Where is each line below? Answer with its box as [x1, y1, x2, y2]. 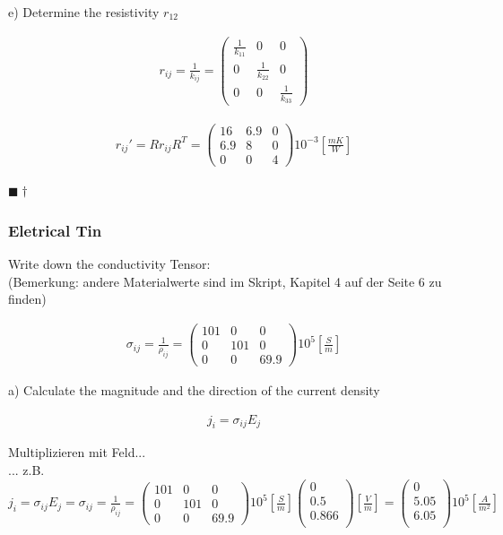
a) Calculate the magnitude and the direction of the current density [8, 381, 380, 399]
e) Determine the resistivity [8, 3, 160, 21]
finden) [8, 289, 47, 308]
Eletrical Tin [8, 219, 102, 241]
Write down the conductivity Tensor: [8, 255, 211, 273]
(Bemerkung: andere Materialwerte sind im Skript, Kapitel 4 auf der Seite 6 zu [8, 272, 442, 290]
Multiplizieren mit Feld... [8, 443, 146, 462]
